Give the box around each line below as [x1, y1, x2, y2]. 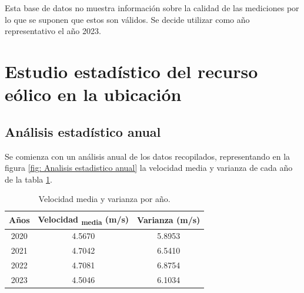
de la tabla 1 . [5, 173, 52, 185]
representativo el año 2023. [5, 25, 101, 37]
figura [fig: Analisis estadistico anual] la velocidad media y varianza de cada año [5, 161, 293, 174]
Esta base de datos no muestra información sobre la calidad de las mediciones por [5, 2, 299, 14]
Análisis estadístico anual [5, 122, 161, 140]
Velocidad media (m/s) [38, 213, 129, 227]
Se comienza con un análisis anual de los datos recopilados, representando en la [5, 150, 290, 162]
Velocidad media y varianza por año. [38, 193, 171, 205]
